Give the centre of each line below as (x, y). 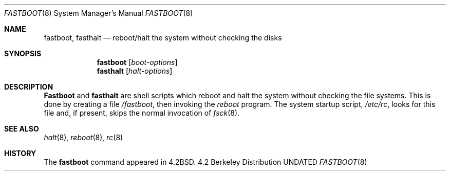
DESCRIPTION (29, 87)
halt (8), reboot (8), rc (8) (83, 137)
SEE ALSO (22, 129)
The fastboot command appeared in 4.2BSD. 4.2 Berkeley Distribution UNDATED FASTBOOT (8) (205, 162)
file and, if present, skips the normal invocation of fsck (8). (142, 113)
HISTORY (20, 153)
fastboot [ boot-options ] (137, 62)
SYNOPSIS (23, 53)
